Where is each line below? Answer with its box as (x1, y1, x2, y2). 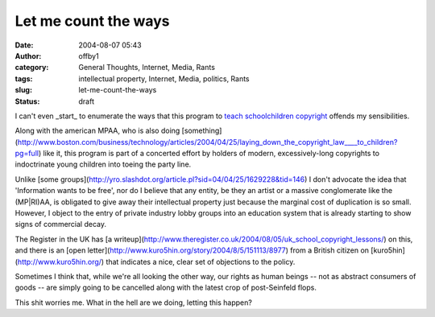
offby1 (78, 51, 100, 60)
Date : (14, 40, 34, 50)
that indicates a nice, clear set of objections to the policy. (106, 257, 296, 266)
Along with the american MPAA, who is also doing (14, 126, 180, 136)
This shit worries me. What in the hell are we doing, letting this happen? (14, 298, 253, 307)
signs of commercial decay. (14, 220, 106, 229)
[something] (181, 126, 222, 136)
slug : (14, 85, 32, 95)
